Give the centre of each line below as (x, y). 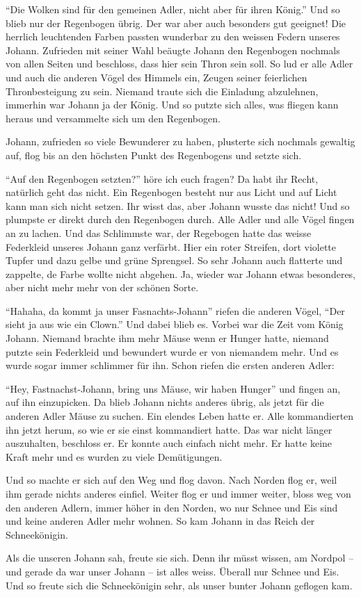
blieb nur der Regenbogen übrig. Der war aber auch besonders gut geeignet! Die (176, 23)
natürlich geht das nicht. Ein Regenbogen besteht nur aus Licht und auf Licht (171, 192)
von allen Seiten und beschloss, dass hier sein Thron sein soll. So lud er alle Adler (179, 64)
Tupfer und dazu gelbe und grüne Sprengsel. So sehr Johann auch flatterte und (174, 260)
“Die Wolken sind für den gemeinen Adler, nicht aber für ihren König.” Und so (173, 9)
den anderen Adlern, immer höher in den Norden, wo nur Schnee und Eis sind (172, 507)
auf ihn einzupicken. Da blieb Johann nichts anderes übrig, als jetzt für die (165, 402)
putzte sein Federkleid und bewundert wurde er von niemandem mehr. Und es (172, 351)
